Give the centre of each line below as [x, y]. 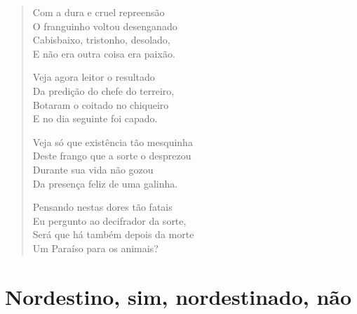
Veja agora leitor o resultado [94, 77]
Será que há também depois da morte [113, 234]
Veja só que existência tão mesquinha [113, 142]
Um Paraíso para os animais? [95, 248]
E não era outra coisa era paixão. [104, 53]
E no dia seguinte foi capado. [95, 118]
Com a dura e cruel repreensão [99, 12]
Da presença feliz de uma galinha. [105, 183]
